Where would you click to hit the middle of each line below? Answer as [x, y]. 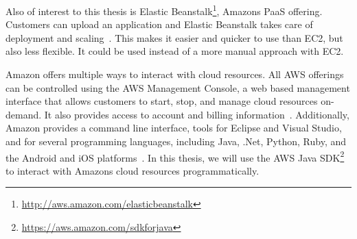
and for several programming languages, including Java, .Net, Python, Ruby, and [176, 141]
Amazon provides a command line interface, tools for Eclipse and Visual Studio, [174, 128]
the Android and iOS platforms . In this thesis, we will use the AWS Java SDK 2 [175, 156]
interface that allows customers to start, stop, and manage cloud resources [162, 101]
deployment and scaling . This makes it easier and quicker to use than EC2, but [174, 37]
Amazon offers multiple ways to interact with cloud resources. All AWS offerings [175, 74]
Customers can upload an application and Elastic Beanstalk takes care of [159, 24]
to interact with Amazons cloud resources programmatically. [133, 170]
